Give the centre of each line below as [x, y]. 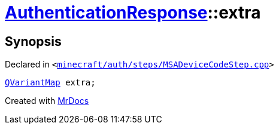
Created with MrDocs [47, 101]
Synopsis [33, 41]
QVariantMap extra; [50, 83]
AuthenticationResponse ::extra [133, 13]
